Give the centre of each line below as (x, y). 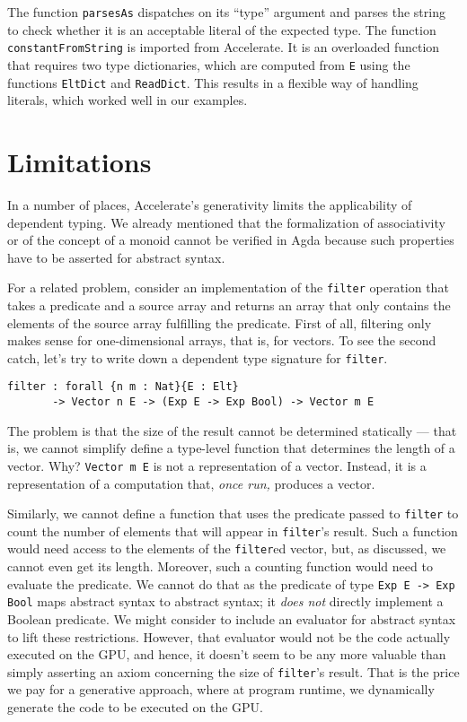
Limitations (79, 161)
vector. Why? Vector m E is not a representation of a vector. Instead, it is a (217, 465)
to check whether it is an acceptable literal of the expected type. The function (222, 29)
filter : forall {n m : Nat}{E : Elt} (123, 387)
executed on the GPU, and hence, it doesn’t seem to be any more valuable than (227, 654)
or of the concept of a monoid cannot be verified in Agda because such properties (231, 240)
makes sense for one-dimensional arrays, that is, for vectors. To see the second (222, 340)
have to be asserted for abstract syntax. (116, 257)
